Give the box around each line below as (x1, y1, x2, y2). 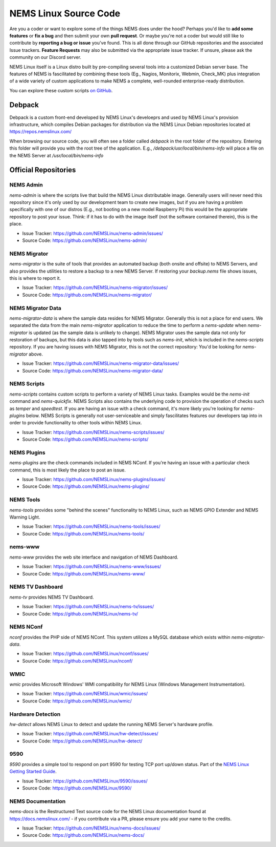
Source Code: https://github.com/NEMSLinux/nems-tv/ (22, 610, 138, 617)
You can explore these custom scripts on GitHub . (9, 87, 113, 93)
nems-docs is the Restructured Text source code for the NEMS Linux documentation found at (9, 809, 206, 815)
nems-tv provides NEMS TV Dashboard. (9, 594, 94, 600)
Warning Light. (9, 514, 40, 520)
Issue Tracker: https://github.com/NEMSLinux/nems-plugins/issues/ (22, 477, 166, 483)
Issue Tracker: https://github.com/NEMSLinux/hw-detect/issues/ (22, 731, 158, 737)
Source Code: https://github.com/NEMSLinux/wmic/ (22, 697, 132, 704)
